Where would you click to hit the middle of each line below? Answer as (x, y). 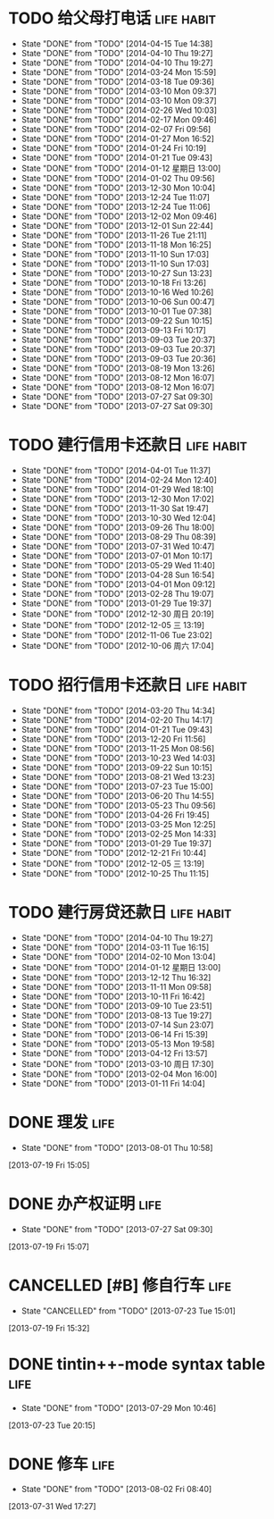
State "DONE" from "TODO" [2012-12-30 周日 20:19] (118, 614)
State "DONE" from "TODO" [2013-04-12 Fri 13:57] (114, 1053)
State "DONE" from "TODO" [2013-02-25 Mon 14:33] (119, 834)
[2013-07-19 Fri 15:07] (49, 1246)
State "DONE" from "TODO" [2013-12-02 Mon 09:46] (119, 216)
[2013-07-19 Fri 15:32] (49, 1328)
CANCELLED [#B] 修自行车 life (120, 1285)
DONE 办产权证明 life (85, 1204)
